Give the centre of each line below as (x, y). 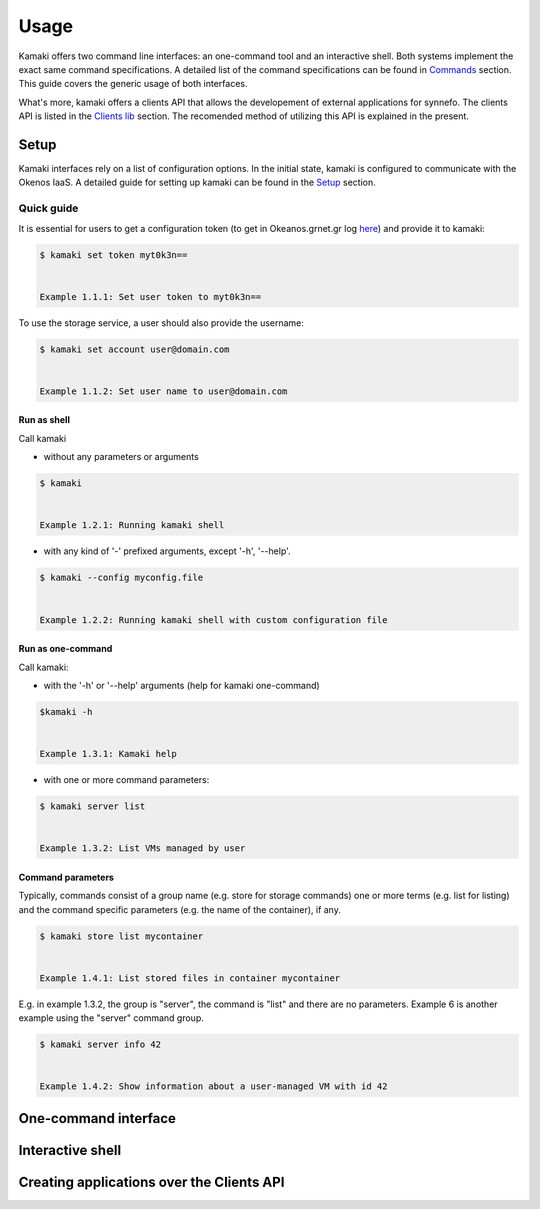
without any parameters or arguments (121, 457)
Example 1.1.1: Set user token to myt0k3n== (150, 296)
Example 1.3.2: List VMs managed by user (142, 848)
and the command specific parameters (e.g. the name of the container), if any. (180, 909)
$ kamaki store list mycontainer (121, 936)
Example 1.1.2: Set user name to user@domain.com (163, 391)
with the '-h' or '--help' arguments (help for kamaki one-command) (181, 685)
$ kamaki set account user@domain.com (134, 349)
